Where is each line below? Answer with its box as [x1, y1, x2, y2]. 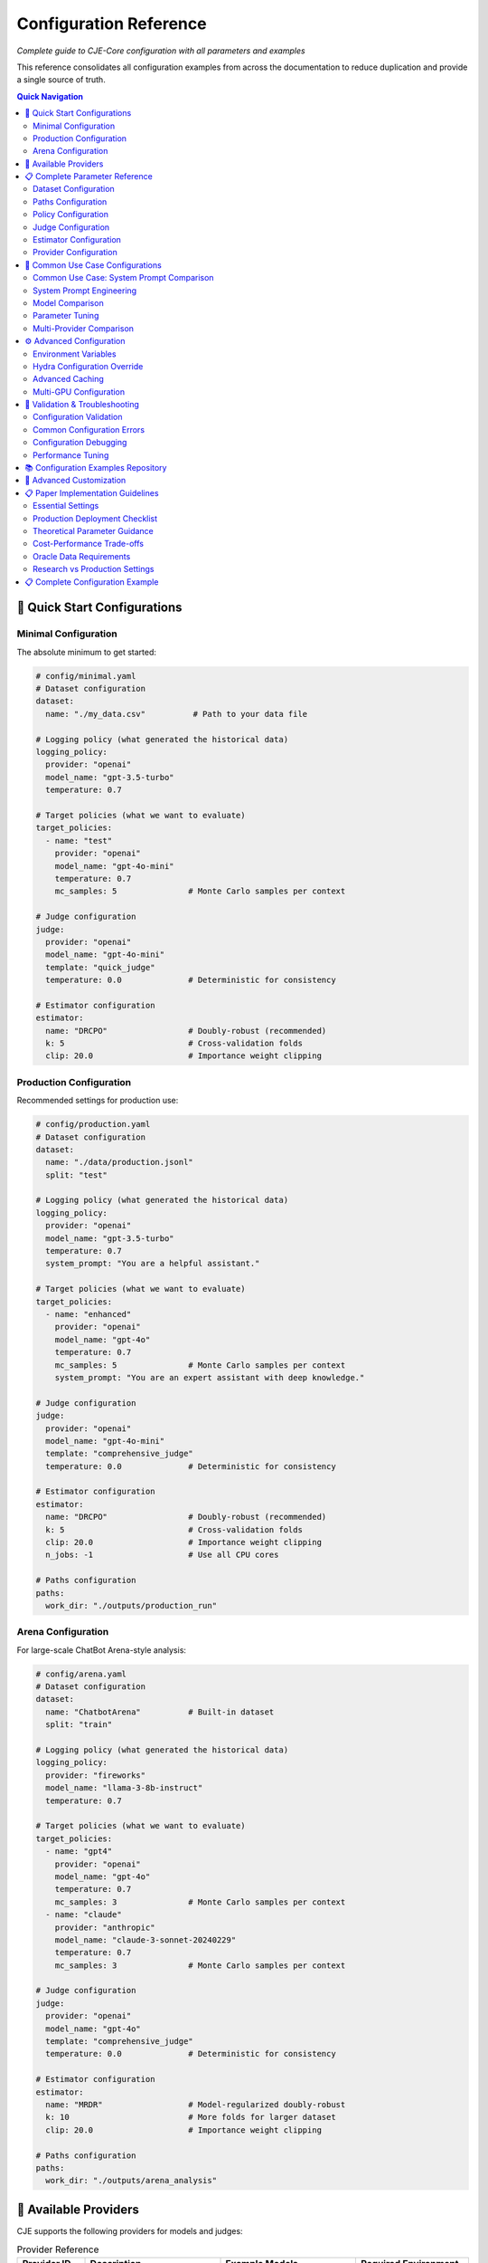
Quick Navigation [16, 91, 84, 101]
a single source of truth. [16, 74, 106, 85]
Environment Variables [33, 349, 117, 359]
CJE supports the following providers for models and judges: [16, 2225, 243, 2236]
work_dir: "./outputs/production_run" [45, 1600, 217, 1610]
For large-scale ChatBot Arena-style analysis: [16, 1644, 187, 1656]
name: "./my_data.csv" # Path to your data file [45, 709, 308, 719]
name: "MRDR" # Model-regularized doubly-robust [45, 2099, 346, 2109]
